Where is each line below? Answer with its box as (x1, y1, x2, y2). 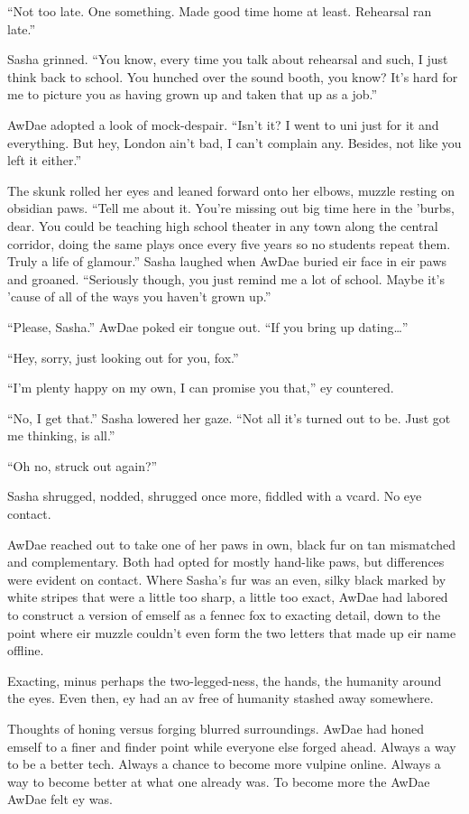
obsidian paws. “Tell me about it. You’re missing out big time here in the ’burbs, (7, 199, 455, 217)
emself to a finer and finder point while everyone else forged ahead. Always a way (7, 736, 456, 755)
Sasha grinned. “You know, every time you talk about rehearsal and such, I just (7, 50, 448, 69)
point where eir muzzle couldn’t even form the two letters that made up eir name (7, 623, 456, 642)
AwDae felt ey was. (7, 790, 113, 809)
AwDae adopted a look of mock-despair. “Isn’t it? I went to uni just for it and (7, 115, 439, 134)
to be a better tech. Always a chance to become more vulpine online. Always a (7, 754, 441, 773)
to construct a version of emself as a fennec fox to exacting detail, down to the (7, 606, 441, 624)
